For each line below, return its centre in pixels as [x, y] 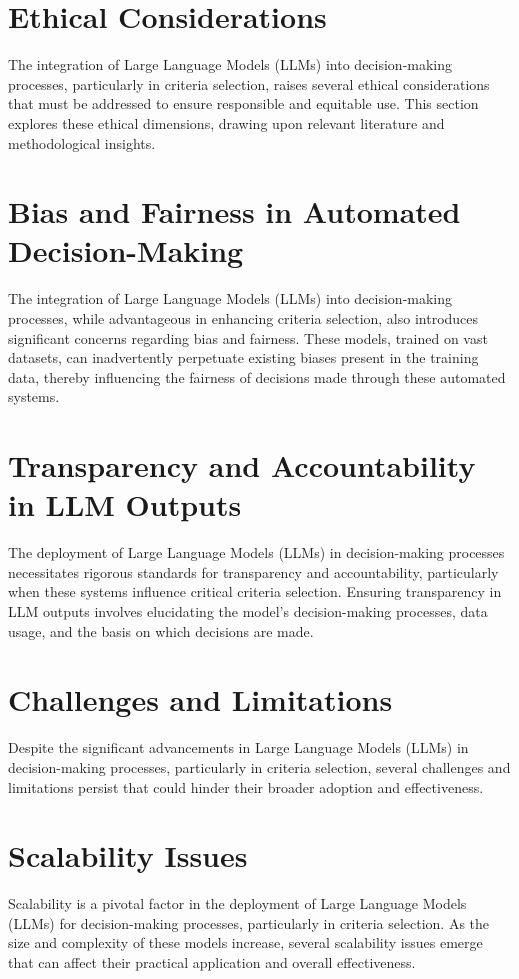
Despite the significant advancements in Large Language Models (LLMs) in [238, 747]
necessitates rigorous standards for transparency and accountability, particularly [253, 571]
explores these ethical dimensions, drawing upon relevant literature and [226, 122]
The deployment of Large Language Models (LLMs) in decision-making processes [256, 552]
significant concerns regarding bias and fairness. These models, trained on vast [248, 337]
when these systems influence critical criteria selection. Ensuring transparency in [255, 591]
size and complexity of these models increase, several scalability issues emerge [245, 942]
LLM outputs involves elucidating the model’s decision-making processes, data [248, 611]
